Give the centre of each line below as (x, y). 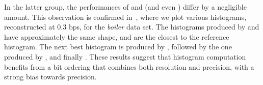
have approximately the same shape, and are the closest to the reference (117, 36)
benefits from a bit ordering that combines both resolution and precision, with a (129, 66)
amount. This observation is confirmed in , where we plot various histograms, (125, 17)
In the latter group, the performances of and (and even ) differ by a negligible (125, 7)
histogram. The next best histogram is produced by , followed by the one (118, 47)
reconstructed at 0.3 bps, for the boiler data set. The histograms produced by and (132, 27)
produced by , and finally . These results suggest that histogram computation (125, 56)
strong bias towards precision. (50, 77)
